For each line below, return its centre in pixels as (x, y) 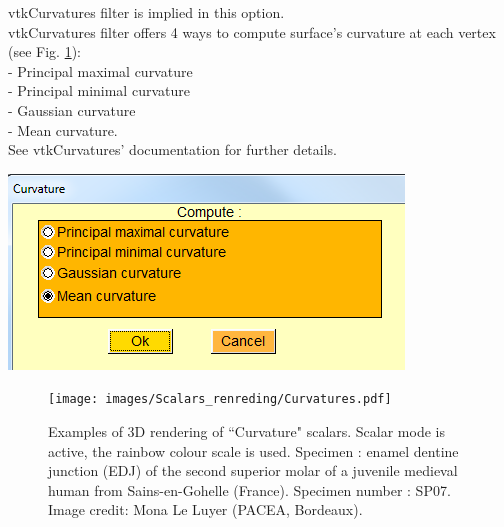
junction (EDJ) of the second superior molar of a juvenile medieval (253, 470)
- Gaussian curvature (72, 109)
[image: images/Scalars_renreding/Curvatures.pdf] (220, 399)
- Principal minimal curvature (99, 90)
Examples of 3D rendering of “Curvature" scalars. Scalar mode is (246, 431)
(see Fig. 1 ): (44, 51)
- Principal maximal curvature (100, 70)
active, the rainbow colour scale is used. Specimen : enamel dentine (253, 450)
